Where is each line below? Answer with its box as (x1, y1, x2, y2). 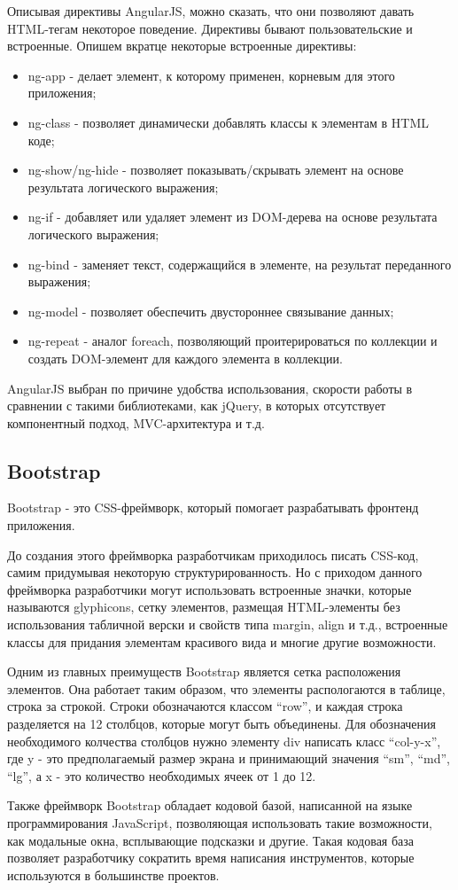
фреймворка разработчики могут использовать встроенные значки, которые (7, 580, 412, 598)
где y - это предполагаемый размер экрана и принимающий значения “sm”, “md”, (7, 749, 450, 768)
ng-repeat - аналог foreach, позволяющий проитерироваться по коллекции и (27, 332, 438, 350)
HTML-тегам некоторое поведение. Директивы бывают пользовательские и (7, 19, 413, 37)
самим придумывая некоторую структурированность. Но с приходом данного (7, 563, 423, 582)
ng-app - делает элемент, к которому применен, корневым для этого (27, 66, 395, 84)
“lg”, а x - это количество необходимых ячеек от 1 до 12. (7, 766, 316, 785)
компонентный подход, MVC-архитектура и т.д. (7, 413, 265, 432)
